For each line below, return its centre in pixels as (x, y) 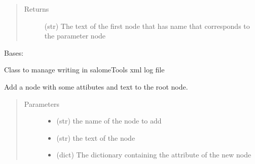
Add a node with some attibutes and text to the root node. (96, 86)
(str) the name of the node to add (109, 121)
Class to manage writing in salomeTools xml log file (84, 70)
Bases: (14, 52)
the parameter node (75, 36)
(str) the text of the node (96, 137)
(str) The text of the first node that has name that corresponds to (147, 26)
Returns (37, 9)
